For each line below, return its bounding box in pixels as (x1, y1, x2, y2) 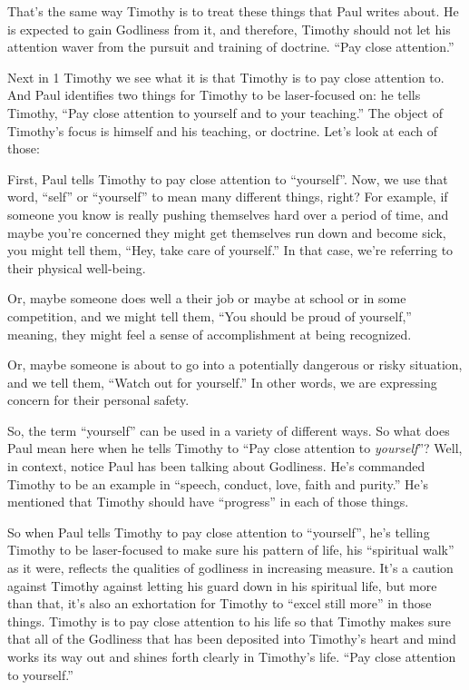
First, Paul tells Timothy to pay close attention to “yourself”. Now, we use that (7, 169, 448, 188)
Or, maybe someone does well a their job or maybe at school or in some (7, 289, 406, 308)
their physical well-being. (7, 258, 146, 277)
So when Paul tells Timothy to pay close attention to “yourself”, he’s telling (7, 522, 430, 541)
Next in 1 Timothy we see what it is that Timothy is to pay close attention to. (7, 67, 445, 86)
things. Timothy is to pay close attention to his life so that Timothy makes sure (7, 611, 451, 630)
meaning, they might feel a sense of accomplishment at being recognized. (7, 324, 412, 343)
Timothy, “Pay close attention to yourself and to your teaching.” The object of (7, 103, 443, 122)
